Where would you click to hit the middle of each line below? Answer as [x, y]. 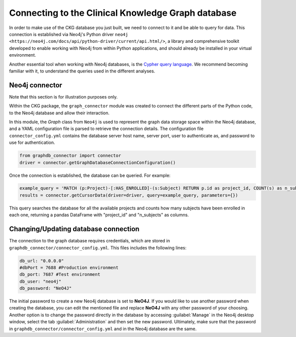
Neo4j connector [36, 85]
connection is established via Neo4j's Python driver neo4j [69, 34]
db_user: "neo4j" [40, 281]
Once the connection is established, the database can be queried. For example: [90, 175]
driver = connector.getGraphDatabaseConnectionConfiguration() [98, 162]
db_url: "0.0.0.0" [42, 261]
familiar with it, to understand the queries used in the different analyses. [82, 71]
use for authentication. [32, 142]
